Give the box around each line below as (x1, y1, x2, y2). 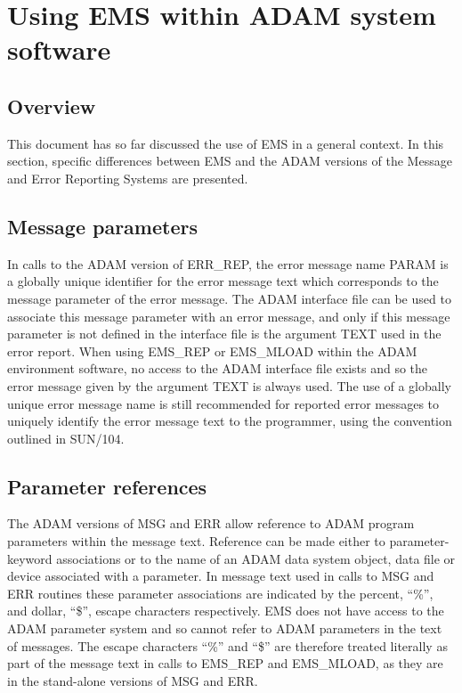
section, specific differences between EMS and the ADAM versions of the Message (7, 151, 452, 170)
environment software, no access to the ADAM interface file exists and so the (7, 359, 428, 378)
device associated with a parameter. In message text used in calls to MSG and (7, 567, 434, 585)
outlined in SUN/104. (7, 428, 125, 447)
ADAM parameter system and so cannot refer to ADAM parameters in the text (7, 619, 442, 638)
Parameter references (7, 472, 207, 500)
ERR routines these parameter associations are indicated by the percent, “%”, (7, 583, 434, 602)
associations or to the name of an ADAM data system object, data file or (56, 549, 456, 567)
